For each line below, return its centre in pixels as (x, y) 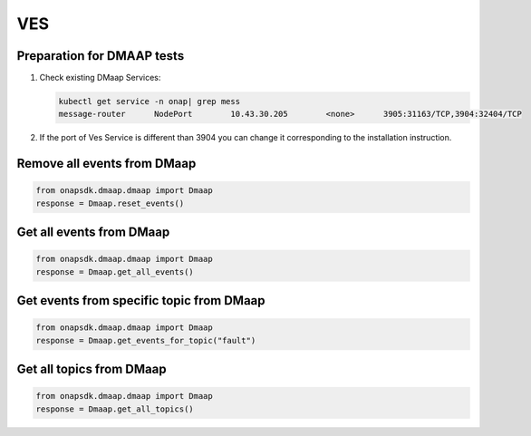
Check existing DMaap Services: (100, 78)
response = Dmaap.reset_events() (110, 203)
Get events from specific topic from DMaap (141, 300)
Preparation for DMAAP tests (101, 56)
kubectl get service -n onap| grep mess (149, 102)
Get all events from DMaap (93, 233)
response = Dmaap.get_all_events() (115, 271)
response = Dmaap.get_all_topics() (115, 409)
